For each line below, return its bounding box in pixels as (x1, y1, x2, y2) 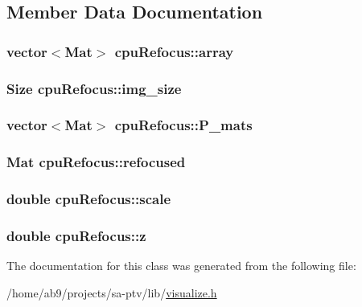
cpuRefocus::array (114, 41, 234, 61)
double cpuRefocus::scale (6, 189, 171, 209)
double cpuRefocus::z (6, 225, 146, 245)
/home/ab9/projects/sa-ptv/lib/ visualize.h (6, 284, 217, 301)
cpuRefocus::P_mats (114, 115, 253, 135)
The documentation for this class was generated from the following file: (6, 257, 356, 274)
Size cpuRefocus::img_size (6, 78, 182, 98)
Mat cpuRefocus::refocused (6, 152, 186, 172)
